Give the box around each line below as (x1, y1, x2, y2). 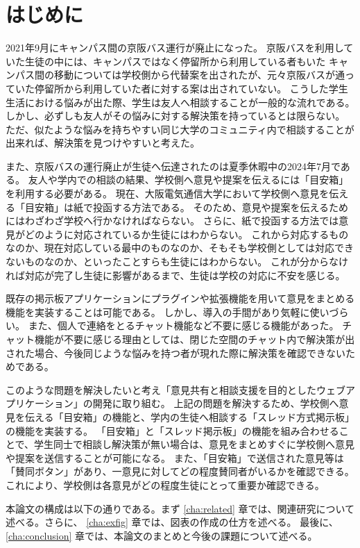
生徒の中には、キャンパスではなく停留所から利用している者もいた (24, 53, 326, 68)
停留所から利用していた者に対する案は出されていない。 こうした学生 (34, 81, 348, 95)
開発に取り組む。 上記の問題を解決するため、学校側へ (92, 396, 339, 410)
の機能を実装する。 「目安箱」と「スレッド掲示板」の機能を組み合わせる (6, 423, 339, 438)
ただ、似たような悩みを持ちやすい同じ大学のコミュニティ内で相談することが (6, 122, 354, 136)
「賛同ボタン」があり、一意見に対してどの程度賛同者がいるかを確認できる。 (6, 464, 354, 479)
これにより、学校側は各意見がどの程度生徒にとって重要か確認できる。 (6, 477, 325, 492)
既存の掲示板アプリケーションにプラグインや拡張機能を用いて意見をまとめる (6, 291, 355, 306)
